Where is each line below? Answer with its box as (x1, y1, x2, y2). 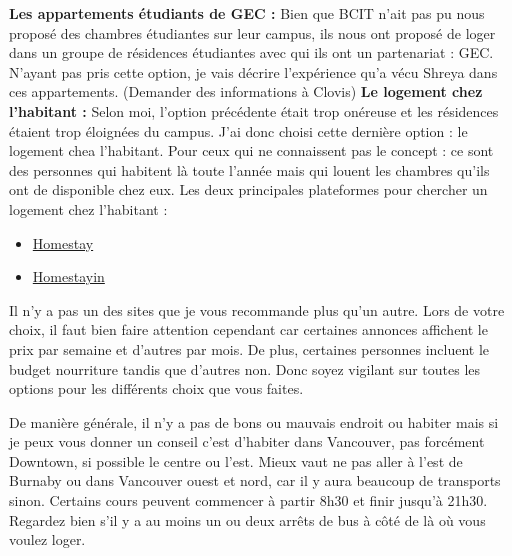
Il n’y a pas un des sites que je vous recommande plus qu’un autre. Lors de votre (9, 299, 505, 320)
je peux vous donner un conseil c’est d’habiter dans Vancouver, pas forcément (9, 431, 485, 452)
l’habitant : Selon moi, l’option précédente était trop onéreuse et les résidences (9, 100, 499, 121)
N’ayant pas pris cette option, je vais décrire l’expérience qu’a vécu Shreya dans (9, 61, 498, 82)
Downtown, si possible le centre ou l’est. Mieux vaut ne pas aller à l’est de (9, 450, 463, 471)
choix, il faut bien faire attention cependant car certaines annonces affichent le (9, 319, 488, 340)
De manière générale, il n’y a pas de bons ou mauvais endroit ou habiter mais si (9, 411, 499, 432)
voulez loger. (9, 529, 86, 550)
